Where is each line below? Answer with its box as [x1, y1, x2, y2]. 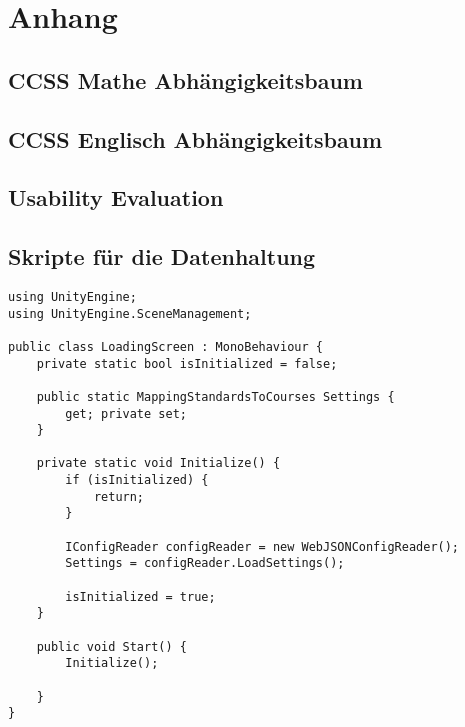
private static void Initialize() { [36, 456, 281, 471]
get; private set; [65, 406, 187, 421]
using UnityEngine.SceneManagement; [8, 306, 252, 321]
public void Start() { [36, 639, 187, 654]
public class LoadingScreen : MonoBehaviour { [8, 339, 323, 354]
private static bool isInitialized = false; [36, 356, 338, 371]
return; [93, 489, 145, 504]
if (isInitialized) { [65, 473, 209, 488]
